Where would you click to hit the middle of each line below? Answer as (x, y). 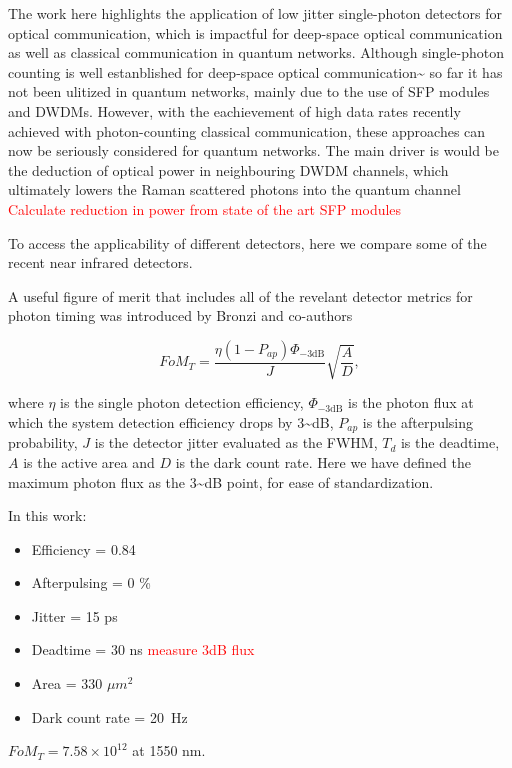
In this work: (47, 515)
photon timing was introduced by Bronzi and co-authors (180, 315)
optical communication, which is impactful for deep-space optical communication (255, 32)
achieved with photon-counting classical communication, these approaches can (247, 130)
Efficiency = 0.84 (83, 548)
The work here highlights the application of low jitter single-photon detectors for (255, 13)
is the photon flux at (411, 402)
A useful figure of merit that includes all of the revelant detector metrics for (240, 295)
